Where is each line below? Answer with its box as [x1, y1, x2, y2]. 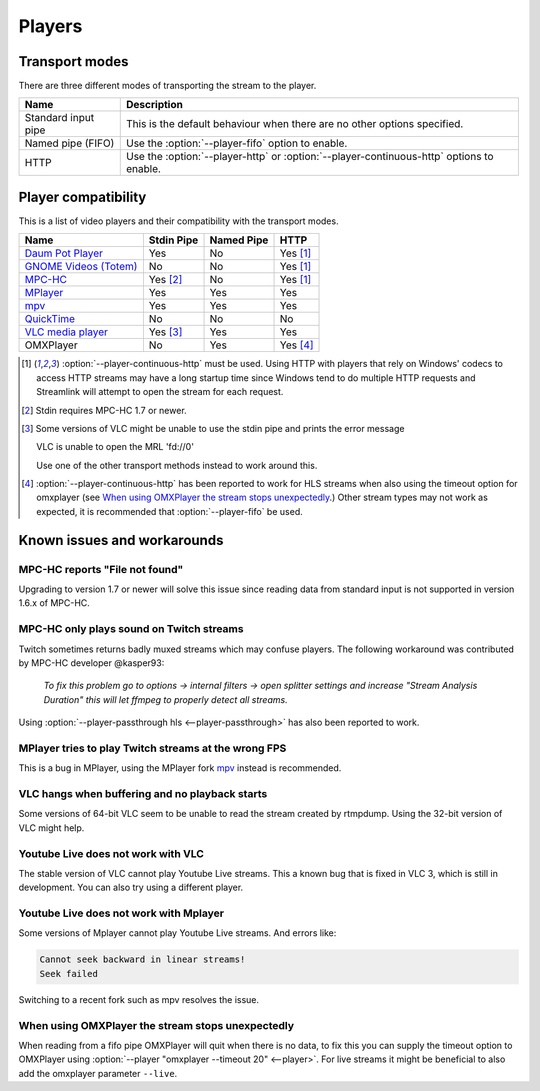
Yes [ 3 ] [148, 325, 183, 339]
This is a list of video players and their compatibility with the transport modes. [18, 215, 339, 227]
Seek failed [39, 968, 99, 979]
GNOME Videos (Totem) [24, 260, 138, 274]
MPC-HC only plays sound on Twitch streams [18, 622, 244, 636]
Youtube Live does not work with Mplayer [18, 906, 225, 920]
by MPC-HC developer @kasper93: [18, 656, 165, 669]
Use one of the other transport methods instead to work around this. [36, 459, 318, 471]
